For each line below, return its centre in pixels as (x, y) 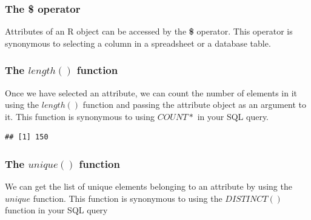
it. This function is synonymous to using (80, 116)
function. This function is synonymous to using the (128, 198)
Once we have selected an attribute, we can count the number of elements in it (151, 92)
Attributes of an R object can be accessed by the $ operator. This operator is (149, 31)
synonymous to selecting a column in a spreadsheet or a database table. (138, 43)
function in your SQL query (56, 210)
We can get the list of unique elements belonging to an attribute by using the (149, 186)
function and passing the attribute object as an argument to (195, 105)
